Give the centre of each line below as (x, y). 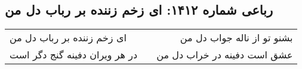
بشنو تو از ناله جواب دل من (236, 38)
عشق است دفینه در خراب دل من (225, 55)
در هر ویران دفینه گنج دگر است (74, 55)
